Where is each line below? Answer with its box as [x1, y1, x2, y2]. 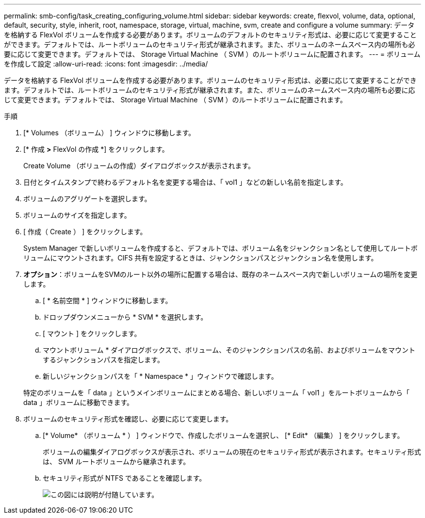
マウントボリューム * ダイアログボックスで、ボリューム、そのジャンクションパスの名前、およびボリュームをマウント [43, 346, 415, 354]
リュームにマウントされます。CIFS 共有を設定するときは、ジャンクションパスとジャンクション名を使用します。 [23, 254, 378, 262]
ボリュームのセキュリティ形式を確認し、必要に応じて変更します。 [23, 415, 233, 423]
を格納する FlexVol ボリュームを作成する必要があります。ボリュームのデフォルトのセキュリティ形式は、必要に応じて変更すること [4, 31, 417, 39]
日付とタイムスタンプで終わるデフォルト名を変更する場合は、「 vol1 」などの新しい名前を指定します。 [23, 178, 347, 186]
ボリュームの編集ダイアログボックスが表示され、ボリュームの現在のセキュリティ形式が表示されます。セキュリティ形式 [43, 448, 421, 456]
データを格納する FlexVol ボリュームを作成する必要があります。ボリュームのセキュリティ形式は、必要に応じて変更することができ [4, 76, 417, 84]
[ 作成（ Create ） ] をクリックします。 [23, 227, 147, 236]
